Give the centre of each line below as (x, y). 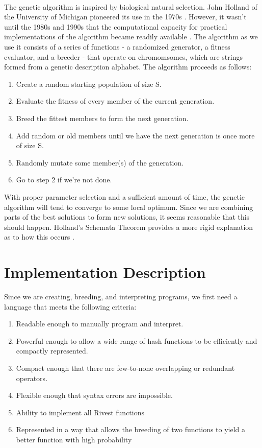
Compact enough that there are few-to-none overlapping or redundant (125, 368)
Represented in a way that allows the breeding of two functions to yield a (131, 429)
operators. (32, 378)
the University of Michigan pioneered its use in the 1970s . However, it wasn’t (125, 17)
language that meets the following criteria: (70, 306)
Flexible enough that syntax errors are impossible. (94, 395)
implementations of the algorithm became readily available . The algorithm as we (131, 37)
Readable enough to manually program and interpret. (100, 324)
